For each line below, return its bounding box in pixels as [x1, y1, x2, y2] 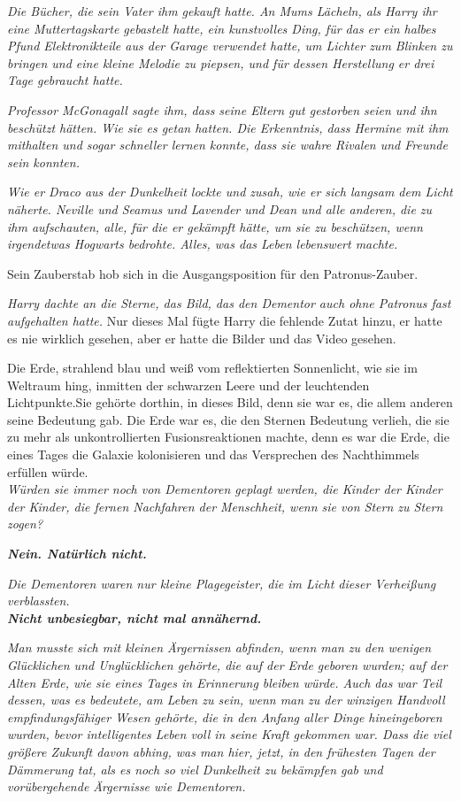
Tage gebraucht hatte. [7, 71, 123, 89]
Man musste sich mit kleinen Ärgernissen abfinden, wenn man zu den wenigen [7, 638, 432, 657]
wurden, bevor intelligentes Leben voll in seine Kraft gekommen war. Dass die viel [7, 725, 451, 743]
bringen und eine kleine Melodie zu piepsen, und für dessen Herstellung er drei [7, 53, 434, 72]
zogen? [7, 514, 43, 533]
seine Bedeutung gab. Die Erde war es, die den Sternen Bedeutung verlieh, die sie [7, 410, 449, 428]
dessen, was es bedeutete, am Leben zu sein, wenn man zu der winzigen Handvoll [7, 690, 445, 709]
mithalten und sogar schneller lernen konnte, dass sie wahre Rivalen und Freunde [7, 135, 448, 154]
